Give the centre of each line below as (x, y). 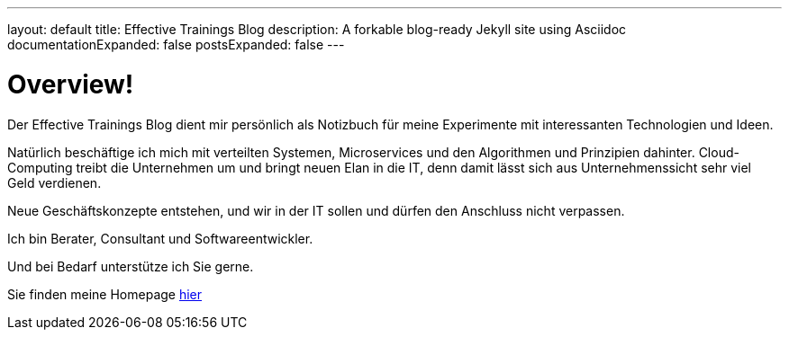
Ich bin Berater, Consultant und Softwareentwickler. (160, 238)
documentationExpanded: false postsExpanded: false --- (176, 44)
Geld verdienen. (54, 182)
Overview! (71, 84)
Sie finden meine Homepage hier (105, 294)
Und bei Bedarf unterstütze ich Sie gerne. (131, 266)
